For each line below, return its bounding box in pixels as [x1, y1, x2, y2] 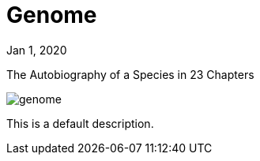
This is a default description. [6, 116, 154, 130]
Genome [6, 2, 97, 28]
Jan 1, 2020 [6, 43, 67, 57]
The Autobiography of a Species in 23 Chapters [6, 67, 254, 81]
